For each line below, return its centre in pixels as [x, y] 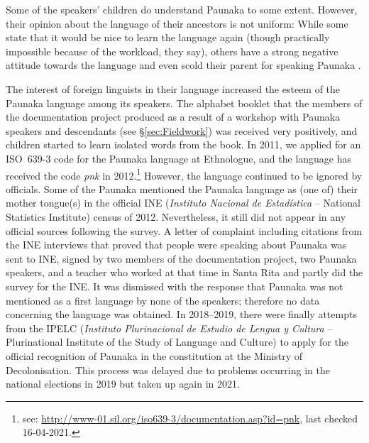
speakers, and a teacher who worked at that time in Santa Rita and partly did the [184, 272]
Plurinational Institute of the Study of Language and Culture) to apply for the [177, 342]
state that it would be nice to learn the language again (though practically [168, 37]
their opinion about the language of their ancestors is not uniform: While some [177, 23]
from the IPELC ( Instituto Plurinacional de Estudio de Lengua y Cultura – [169, 328]
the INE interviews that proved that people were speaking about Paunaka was [176, 245]
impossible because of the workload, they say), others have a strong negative [172, 51]
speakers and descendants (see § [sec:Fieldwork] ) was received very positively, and [182, 130]
